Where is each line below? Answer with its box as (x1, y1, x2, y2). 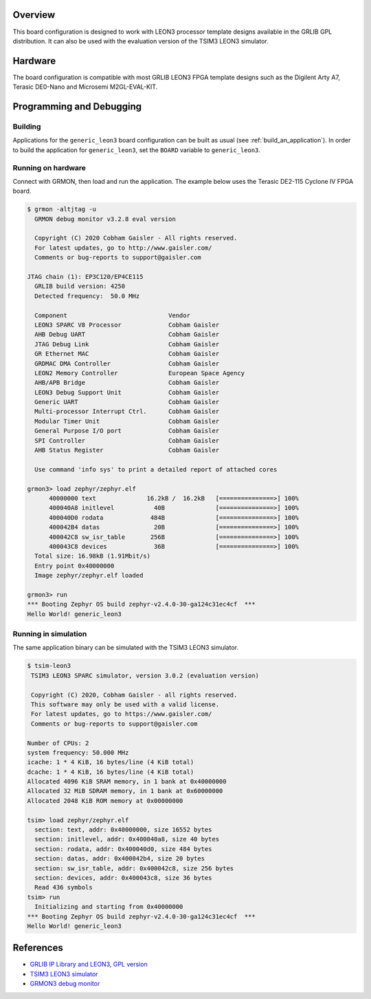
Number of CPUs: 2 (27, 739, 89, 747)
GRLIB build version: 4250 (34, 282, 126, 291)
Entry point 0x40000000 (34, 562, 115, 569)
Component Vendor (34, 311, 190, 319)
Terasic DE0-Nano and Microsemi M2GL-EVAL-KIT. (12, 83, 158, 91)
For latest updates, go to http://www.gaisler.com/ (34, 244, 212, 251)
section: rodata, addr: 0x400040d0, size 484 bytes (34, 845, 212, 853)
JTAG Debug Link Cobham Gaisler (34, 340, 220, 348)
